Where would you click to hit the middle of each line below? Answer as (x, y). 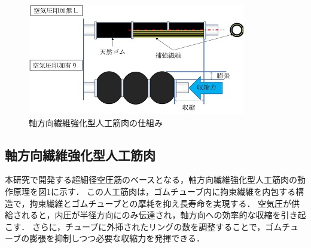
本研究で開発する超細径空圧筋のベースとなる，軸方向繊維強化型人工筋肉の (151, 180)
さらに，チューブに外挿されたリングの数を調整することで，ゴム (157, 226)
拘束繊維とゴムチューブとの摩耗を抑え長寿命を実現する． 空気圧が (161, 203)
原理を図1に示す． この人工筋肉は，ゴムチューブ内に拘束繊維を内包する (154, 191)
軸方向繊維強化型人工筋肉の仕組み (96, 122)
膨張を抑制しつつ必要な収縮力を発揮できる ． (117, 238)
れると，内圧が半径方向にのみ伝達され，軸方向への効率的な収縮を (151, 215)
